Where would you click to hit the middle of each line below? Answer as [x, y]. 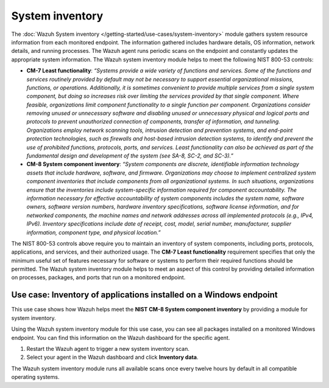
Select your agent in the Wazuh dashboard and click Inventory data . [112, 357]
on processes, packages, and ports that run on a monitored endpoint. [98, 277]
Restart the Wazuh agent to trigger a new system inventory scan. [108, 348]
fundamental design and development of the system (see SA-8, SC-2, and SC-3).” [130, 156]
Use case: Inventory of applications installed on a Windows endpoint [145, 295]
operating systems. [35, 377]
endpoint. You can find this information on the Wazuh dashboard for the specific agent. [121, 338]
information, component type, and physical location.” [94, 232]
